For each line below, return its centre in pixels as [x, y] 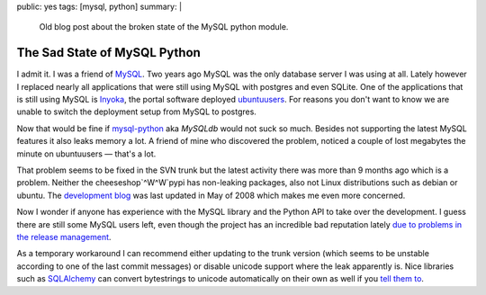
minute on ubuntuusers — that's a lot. [86, 154]
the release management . [64, 237]
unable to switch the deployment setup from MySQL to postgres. [136, 112]
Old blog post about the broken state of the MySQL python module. [164, 27]
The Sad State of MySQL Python [109, 53]
